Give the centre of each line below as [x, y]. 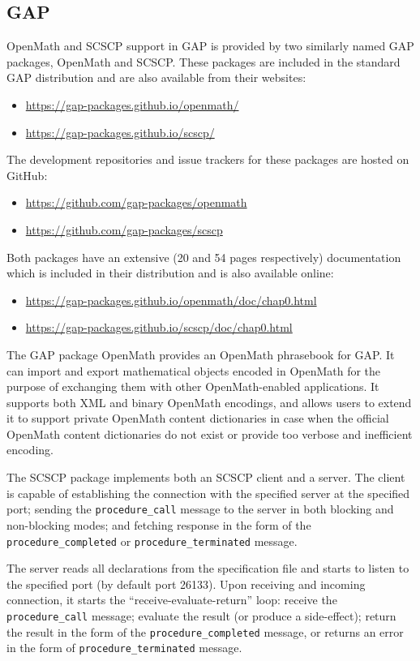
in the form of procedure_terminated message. [124, 648]
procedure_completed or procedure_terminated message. [152, 541]
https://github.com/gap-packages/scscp [124, 229]
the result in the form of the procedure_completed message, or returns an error [205, 631]
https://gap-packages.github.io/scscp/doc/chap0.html [159, 327]
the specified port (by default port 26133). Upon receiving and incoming [186, 584]
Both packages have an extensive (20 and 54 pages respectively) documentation [204, 257]
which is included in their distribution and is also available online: [170, 273]
